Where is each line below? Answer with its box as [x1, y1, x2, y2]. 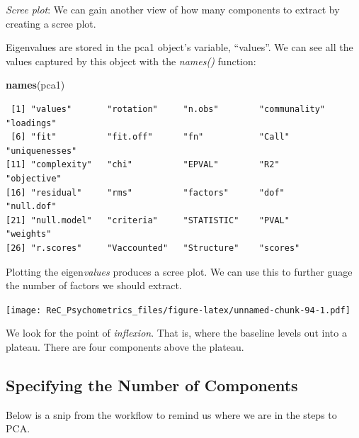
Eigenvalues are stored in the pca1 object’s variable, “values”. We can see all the [6, 40, 353, 55]
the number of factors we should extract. [6, 278, 182, 293]
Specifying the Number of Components [6, 374, 298, 395]
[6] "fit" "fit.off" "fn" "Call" [11, 132, 290, 142]
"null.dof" [6, 201, 57, 212]
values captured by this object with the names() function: [6, 53, 256, 68]
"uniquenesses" [6, 145, 77, 156]
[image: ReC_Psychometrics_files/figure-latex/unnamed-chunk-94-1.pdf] [6, 305, 351, 315]
